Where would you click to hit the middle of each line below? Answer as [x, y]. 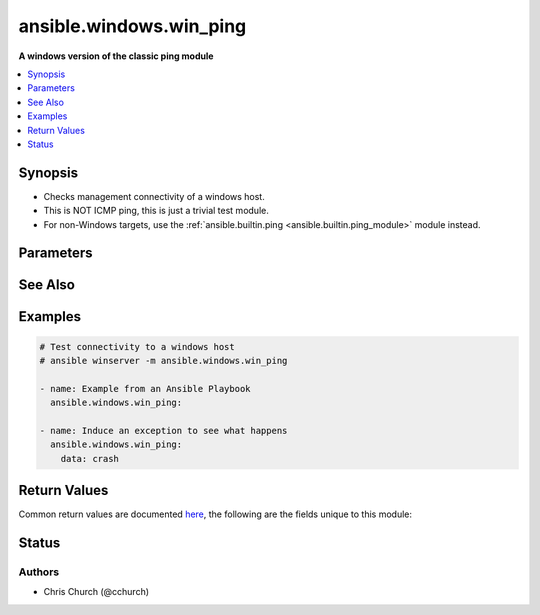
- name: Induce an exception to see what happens [163, 430]
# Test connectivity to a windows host [137, 346]
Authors [39, 572]
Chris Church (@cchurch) [96, 592]
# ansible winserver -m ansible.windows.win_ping [163, 360]
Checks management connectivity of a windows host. [154, 196]
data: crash [90, 458]
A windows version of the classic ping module [116, 56]
